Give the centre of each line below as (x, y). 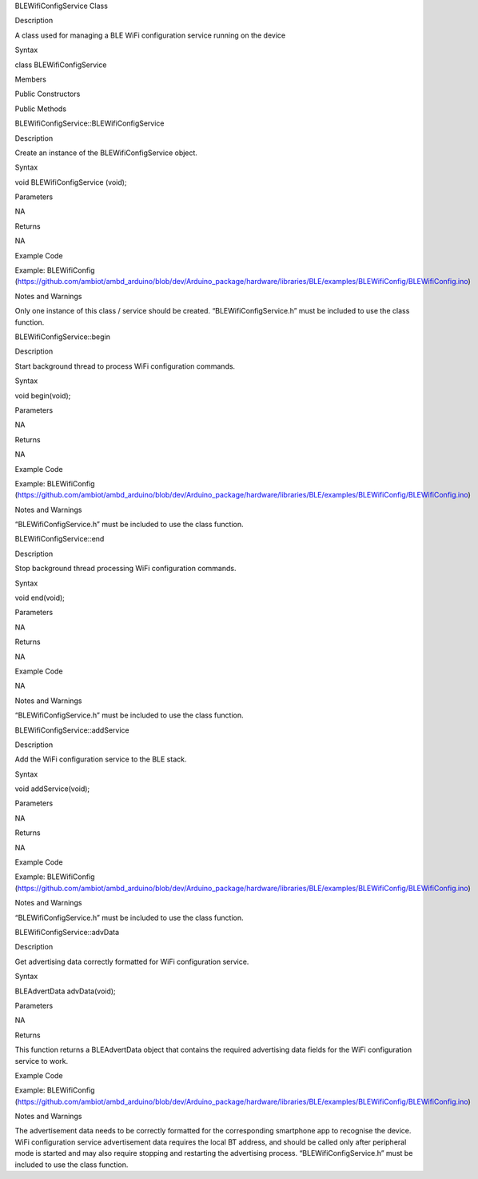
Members (31, 79)
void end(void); (40, 598)
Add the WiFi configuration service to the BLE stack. (101, 759)
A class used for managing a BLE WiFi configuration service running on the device (150, 35)
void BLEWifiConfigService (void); (71, 182)
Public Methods (41, 109)
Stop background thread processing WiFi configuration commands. (125, 569)
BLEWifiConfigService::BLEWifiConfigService (90, 123)
